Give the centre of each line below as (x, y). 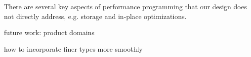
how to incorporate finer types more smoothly (73, 48)
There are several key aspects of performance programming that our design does (125, 6)
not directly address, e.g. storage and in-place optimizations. (95, 16)
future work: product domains (49, 32)
